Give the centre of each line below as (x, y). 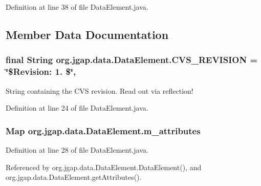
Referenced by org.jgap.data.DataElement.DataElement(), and (104, 167)
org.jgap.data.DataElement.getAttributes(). (74, 177)
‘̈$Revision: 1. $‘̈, (41, 71)
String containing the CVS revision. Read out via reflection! (100, 90)
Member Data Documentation (87, 34)
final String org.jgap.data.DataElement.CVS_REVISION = (132, 60)
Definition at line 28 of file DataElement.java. (77, 149)
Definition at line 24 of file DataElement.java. (77, 108)
